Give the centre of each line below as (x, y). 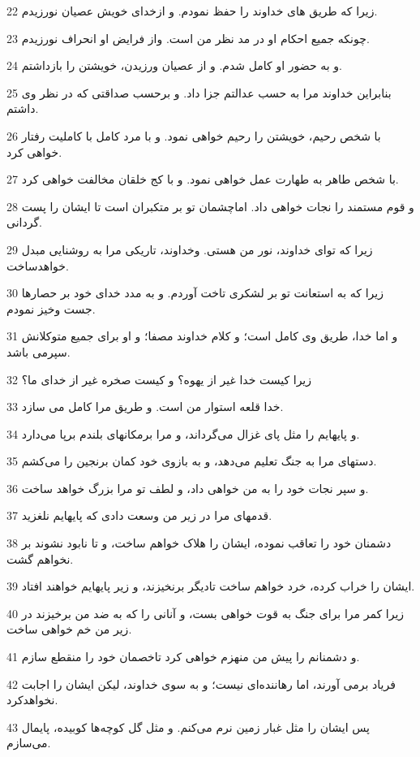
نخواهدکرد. (32, 700)
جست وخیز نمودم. (51, 308)
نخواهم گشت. (40, 558)
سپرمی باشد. (39, 351)
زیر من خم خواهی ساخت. (69, 629)
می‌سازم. (29, 743)
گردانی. (24, 222)
